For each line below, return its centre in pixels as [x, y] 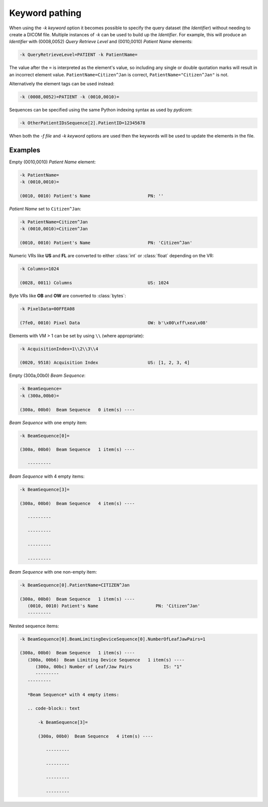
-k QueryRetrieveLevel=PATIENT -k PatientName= [78, 55]
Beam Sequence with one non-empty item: [53, 572]
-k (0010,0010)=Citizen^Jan [54, 229]
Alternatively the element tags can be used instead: [62, 84]
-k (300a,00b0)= [39, 396]
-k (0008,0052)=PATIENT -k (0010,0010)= [69, 97]
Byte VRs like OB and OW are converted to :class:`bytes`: [67, 295]
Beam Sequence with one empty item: [48, 423]
